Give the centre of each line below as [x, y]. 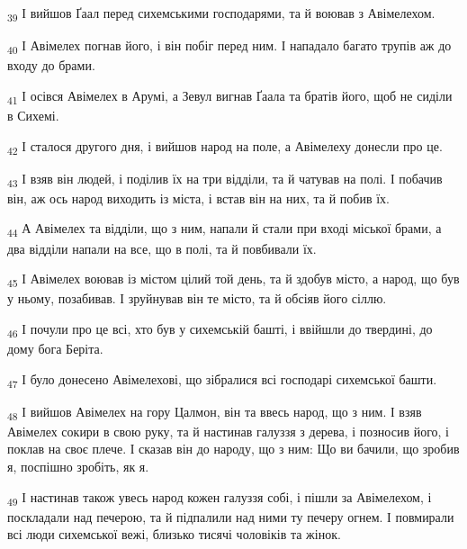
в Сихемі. [33, 115]
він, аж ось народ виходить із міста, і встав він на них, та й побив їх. [198, 198]
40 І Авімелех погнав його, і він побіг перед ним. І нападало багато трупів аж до [229, 46]
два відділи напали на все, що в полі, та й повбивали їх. [162, 248]
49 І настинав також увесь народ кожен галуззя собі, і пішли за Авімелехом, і [220, 498]
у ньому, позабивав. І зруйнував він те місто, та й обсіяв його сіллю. [197, 298]
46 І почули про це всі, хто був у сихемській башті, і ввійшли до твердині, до [220, 329]
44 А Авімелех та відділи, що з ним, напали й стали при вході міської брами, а [225, 229]
